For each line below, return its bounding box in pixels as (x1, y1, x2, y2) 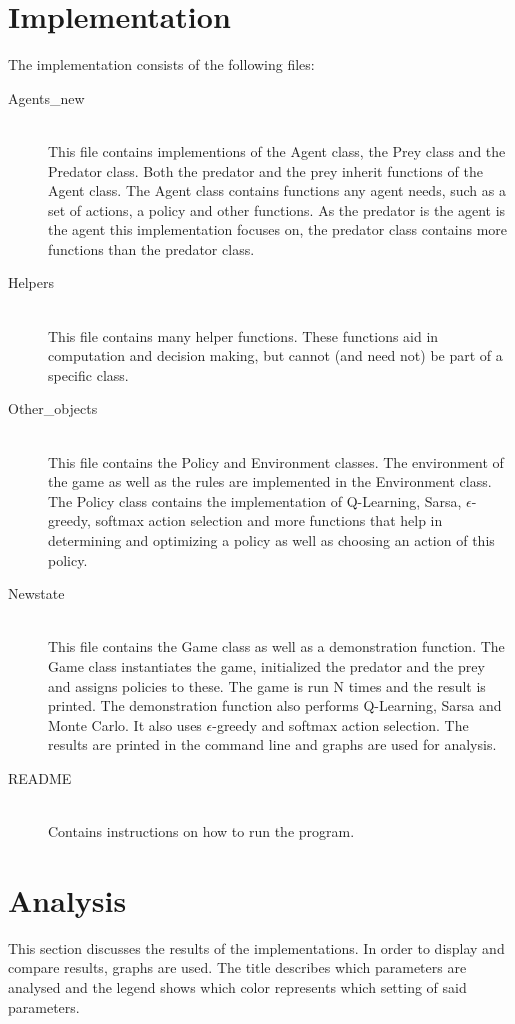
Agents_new (8, 87, 85, 108)
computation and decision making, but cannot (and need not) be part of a (48, 345, 503, 366)
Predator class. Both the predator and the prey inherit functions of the (48, 160, 483, 181)
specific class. (48, 364, 129, 385)
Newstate (8, 583, 65, 604)
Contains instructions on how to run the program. (48, 821, 355, 842)
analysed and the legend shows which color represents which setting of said (8, 977, 467, 998)
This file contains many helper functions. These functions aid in (48, 325, 439, 346)
